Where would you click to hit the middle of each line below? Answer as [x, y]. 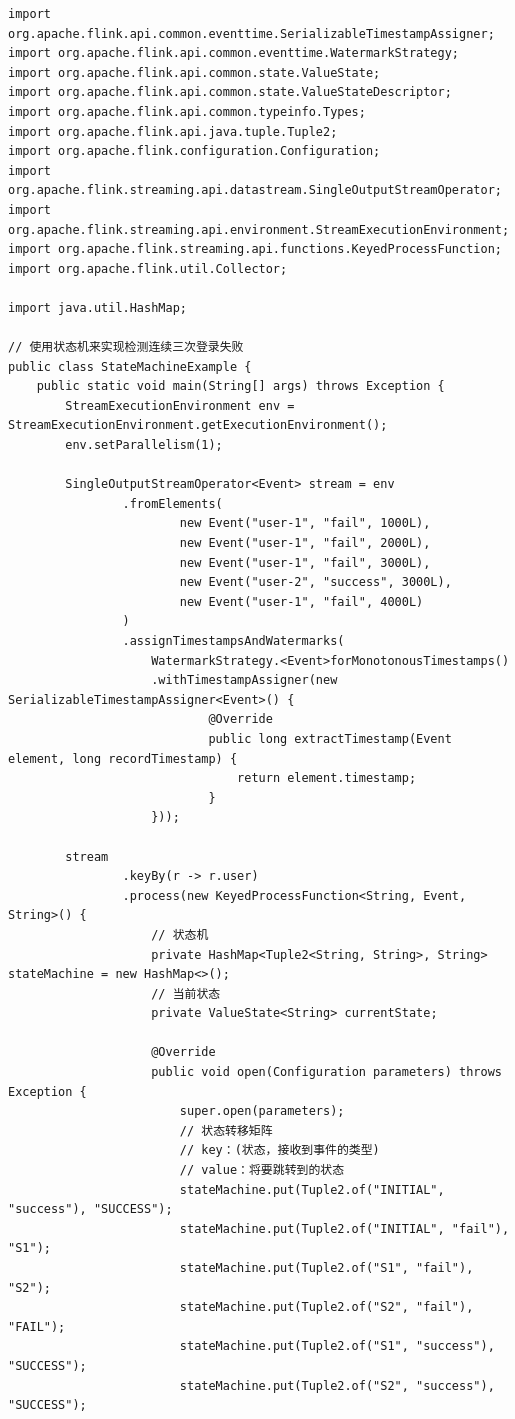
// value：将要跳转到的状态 [262, 1170]
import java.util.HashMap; [97, 307]
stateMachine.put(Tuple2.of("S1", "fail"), [326, 1268]
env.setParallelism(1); [144, 445]
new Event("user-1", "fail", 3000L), [305, 562]
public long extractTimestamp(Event [330, 738]
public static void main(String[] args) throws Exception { [240, 386]
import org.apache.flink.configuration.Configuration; [194, 151]
